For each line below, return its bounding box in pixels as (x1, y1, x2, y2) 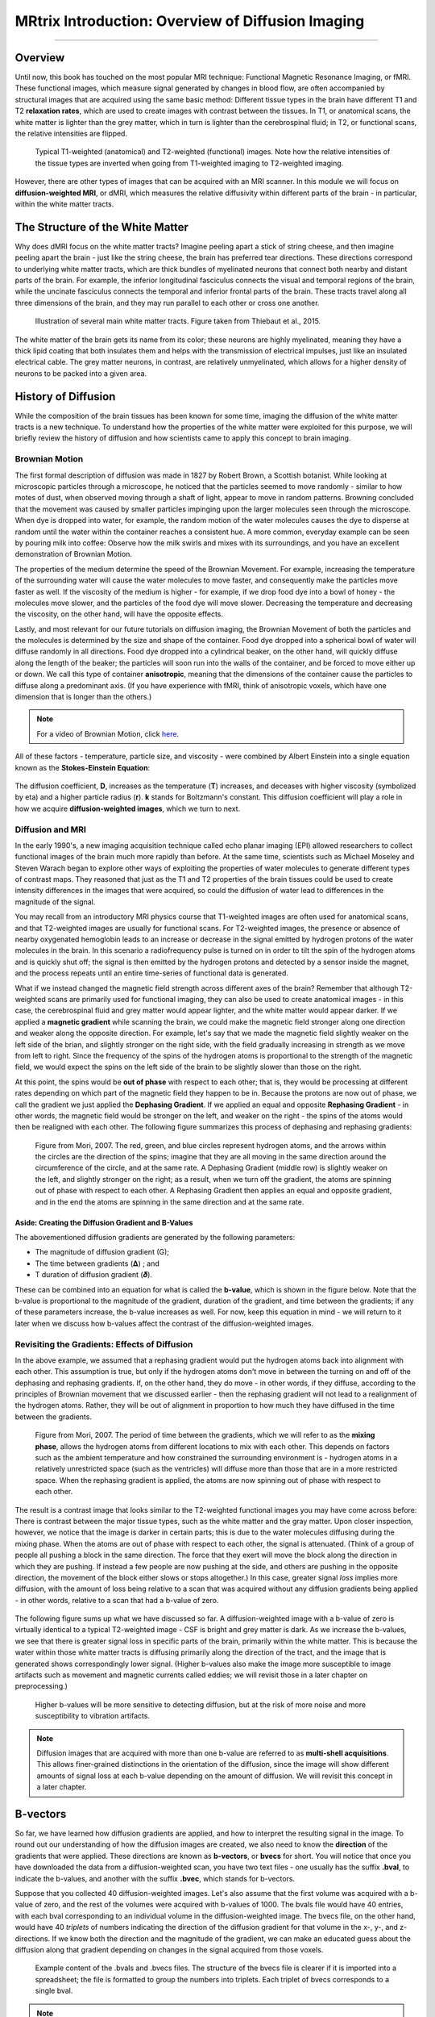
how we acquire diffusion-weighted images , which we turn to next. (14, 804, 241, 813)
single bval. (35, 1986, 73, 1996)
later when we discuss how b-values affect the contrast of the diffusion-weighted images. (14, 1318, 314, 1328)
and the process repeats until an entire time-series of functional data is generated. (14, 968, 289, 978)
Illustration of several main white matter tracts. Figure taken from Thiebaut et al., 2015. (35, 316, 321, 326)
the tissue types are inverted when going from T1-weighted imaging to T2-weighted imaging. (35, 158, 344, 168)
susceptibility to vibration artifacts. (35, 1711, 151, 1721)
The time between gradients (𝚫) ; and (35, 1259, 160, 1268)
